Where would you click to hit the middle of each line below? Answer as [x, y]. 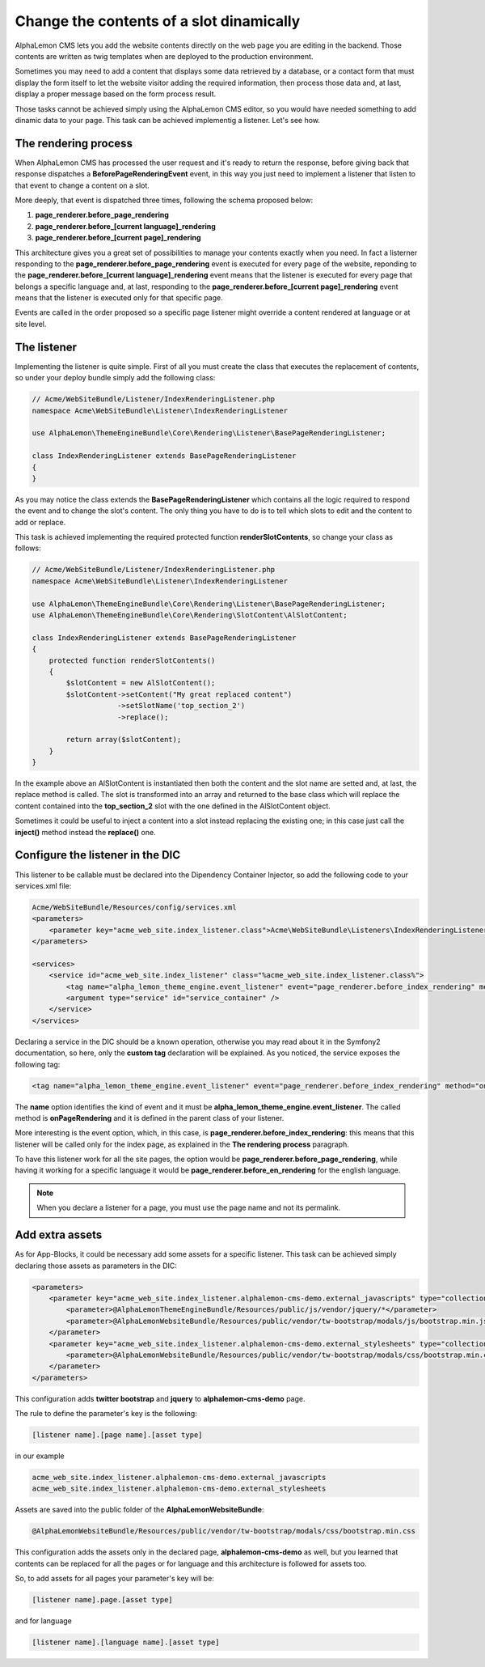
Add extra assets [59, 1235]
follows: [28, 548]
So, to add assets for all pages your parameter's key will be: [114, 1579]
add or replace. [40, 522]
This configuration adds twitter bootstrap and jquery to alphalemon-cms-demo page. [160, 1398]
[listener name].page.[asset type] [102, 1600]
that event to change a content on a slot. [82, 185]
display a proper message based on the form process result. [116, 94]
